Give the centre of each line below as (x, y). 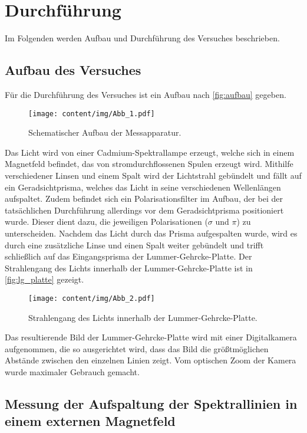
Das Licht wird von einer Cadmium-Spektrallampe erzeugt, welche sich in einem (150, 152)
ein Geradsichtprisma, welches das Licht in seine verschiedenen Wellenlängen (143, 187)
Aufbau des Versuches (73, 70)
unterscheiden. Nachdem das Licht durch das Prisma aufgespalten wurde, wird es (151, 233)
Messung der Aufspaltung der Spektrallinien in (151, 403)
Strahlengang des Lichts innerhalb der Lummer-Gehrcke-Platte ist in (129, 268)
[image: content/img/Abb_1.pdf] (92, 114)
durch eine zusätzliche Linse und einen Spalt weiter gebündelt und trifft (134, 245)
